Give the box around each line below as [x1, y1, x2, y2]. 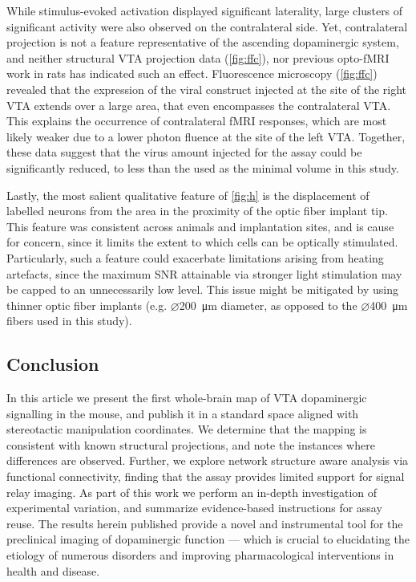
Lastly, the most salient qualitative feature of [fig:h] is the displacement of [6, 186, 370, 203]
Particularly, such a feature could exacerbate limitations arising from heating [6, 249, 384, 266]
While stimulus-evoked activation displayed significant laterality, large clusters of [6, 2, 403, 18]
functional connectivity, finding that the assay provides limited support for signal [6, 468, 405, 485]
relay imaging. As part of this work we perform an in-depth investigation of [6, 483, 378, 500]
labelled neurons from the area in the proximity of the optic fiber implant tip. [6, 202, 388, 219]
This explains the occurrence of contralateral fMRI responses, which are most [6, 112, 387, 129]
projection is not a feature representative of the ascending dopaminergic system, [6, 34, 399, 51]
